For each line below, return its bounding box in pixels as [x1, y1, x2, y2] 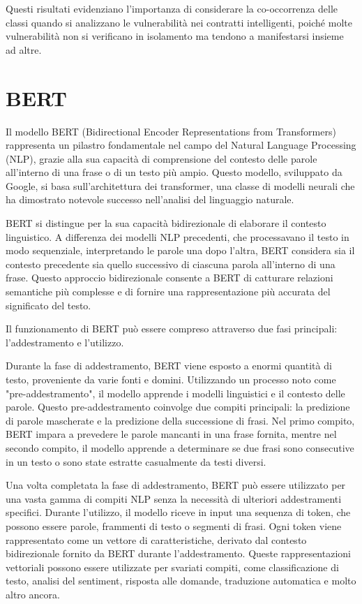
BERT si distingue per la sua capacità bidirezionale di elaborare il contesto [6, 216, 326, 230]
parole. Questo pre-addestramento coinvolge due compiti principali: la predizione [6, 399, 350, 414]
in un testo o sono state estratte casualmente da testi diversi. [6, 454, 266, 469]
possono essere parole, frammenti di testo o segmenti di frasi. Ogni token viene [6, 518, 342, 533]
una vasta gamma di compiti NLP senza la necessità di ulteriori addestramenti [6, 491, 342, 506]
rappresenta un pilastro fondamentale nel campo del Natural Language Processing [6, 138, 356, 152]
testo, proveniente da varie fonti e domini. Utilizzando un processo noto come [6, 372, 336, 386]
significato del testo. [6, 297, 91, 312]
